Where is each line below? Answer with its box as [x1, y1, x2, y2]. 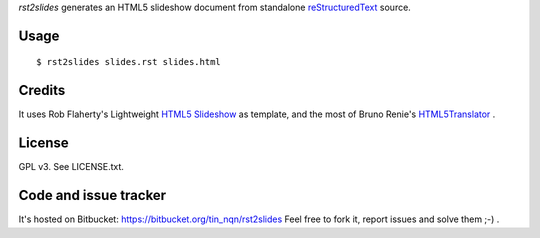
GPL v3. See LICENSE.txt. [18, 161, 125, 173]
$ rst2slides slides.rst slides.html [36, 56, 222, 68]
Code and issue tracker [18, 187, 167, 204]
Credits [18, 82, 66, 99]
